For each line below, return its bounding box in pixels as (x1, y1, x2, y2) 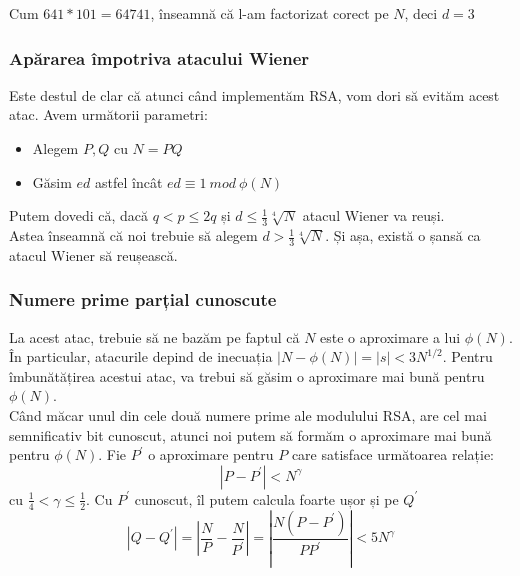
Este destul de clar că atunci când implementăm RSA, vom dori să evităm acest (9, 84, 500, 105)
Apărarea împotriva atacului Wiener (9, 45, 310, 70)
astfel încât (95, 171, 163, 192)
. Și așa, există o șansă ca (325, 225, 481, 246)
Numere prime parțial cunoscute (9, 287, 277, 312)
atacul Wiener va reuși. (302, 205, 445, 226)
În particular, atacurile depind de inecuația (9, 346, 273, 367)
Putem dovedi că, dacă (9, 205, 149, 226)
